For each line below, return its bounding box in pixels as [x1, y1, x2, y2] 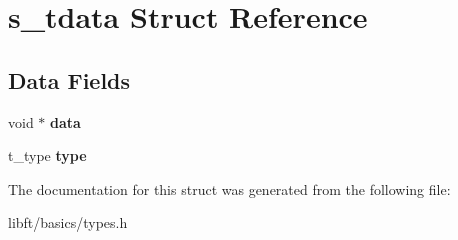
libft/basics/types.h [8, 212, 128, 233]
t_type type [8, 145, 87, 166]
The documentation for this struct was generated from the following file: [8, 178, 451, 199]
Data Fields [8, 64, 131, 95]
